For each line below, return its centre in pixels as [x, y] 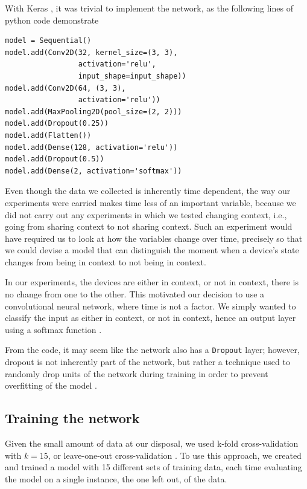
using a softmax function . [53, 329]
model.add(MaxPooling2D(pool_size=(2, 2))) [93, 112]
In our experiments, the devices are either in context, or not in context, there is [152, 282]
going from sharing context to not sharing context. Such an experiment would [149, 226]
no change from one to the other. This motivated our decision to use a [135, 294]
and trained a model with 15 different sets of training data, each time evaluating [153, 467]
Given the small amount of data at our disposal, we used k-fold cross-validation [152, 443]
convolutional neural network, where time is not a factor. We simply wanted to [150, 306]
